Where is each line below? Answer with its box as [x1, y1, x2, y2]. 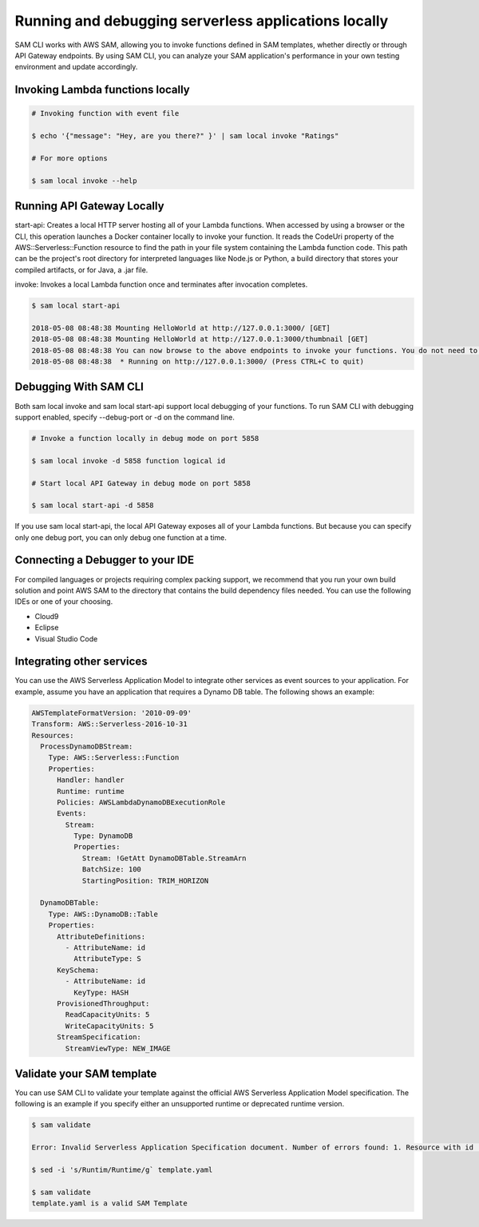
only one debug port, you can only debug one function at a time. [14, 532, 227, 542]
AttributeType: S [73, 955, 141, 963]
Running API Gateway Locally [14, 200, 164, 213]
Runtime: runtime [57, 787, 125, 796]
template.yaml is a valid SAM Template [31, 1199, 188, 1208]
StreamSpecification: [57, 1033, 141, 1042]
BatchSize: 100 [81, 865, 141, 874]
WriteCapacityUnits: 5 [65, 1021, 155, 1030]
